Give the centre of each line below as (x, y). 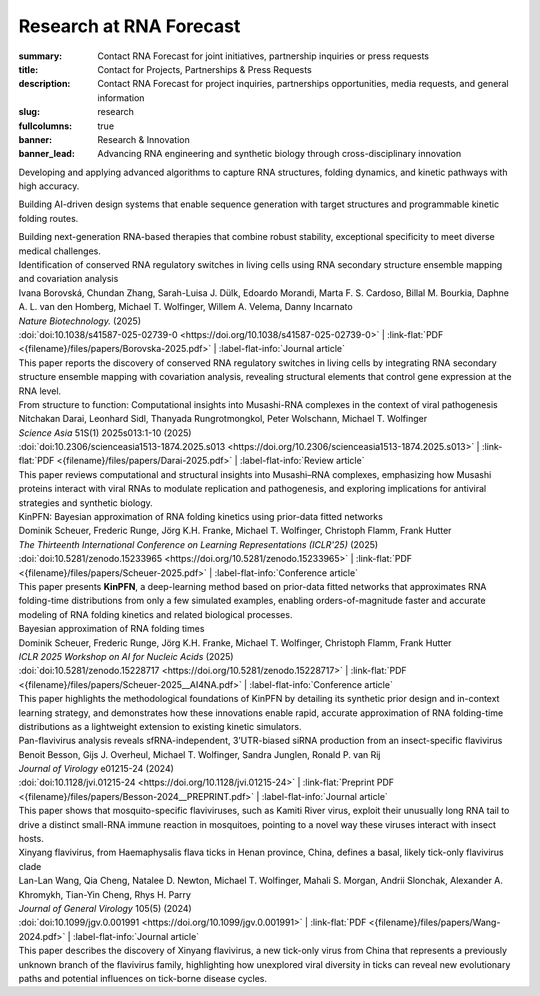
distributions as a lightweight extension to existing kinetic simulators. (160, 726)
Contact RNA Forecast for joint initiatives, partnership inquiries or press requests (263, 56)
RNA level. (40, 391)
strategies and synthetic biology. (86, 502)
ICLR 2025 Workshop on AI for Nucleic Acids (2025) (126, 656)
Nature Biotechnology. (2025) (80, 321)
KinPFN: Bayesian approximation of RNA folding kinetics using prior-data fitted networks (201, 517)
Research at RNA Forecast (129, 26)
